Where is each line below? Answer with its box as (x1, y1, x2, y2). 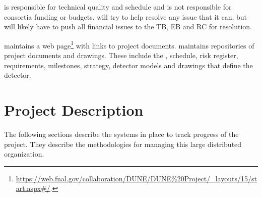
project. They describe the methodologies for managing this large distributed (4, 138, 242, 149)
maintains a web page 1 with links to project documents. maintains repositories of (4, 38, 254, 51)
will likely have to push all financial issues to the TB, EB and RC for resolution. (4, 21, 252, 32)
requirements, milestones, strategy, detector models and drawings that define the (4, 60, 253, 70)
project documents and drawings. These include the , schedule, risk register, (4, 50, 238, 61)
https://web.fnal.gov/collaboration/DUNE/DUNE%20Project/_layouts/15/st (16, 173, 257, 183)
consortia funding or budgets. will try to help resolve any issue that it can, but (4, 11, 247, 22)
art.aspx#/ (16, 183, 50, 193)
